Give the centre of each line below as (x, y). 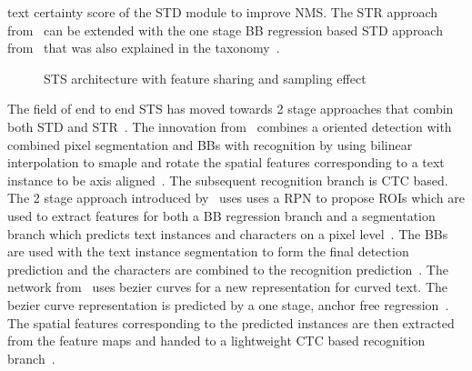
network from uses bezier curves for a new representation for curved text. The (228, 287)
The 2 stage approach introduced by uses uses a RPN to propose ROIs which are (236, 198)
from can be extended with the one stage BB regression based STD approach (225, 30)
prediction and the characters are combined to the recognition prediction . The (228, 269)
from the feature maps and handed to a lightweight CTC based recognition (216, 341)
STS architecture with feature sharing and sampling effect (205, 78)
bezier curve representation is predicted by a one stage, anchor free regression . (228, 304)
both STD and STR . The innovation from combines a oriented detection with (230, 126)
